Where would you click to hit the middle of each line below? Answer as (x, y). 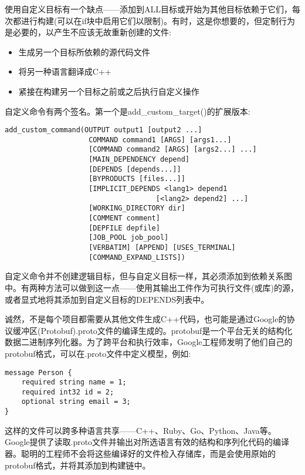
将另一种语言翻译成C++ (65, 71)
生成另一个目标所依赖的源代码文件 (84, 51)
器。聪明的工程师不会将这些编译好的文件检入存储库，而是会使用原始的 (140, 453)
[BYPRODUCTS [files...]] (137, 179)
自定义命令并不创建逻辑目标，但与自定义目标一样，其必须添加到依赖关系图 (148, 276)
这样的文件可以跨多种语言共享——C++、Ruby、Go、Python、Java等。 (140, 430)
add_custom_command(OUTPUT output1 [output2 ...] (104, 130)
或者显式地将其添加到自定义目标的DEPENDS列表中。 (107, 299)
